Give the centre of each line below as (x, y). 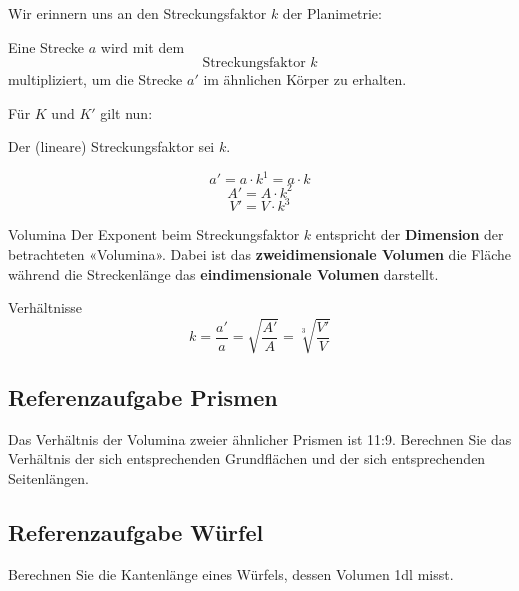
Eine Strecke (46, 46)
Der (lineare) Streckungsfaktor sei (111, 146)
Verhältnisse (45, 307)
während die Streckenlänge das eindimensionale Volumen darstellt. (223, 273)
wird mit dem (142, 46)
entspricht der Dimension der (409, 234)
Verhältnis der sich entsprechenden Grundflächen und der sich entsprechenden (247, 458)
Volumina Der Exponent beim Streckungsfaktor (154, 234)
